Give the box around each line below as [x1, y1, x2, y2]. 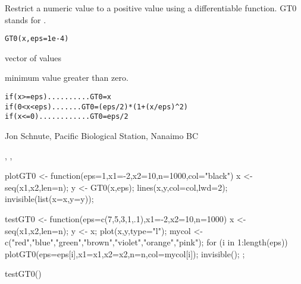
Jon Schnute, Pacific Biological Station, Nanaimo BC [5, 130, 199, 141]
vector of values [5, 51, 61, 64]
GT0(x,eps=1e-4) [5, 34, 69, 43]
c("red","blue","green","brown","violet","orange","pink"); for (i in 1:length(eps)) [5, 236, 288, 248]
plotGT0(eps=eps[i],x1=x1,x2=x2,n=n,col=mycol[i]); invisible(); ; [5, 247, 245, 260]
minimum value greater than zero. [5, 71, 128, 84]
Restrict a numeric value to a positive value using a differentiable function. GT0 [5, 2, 297, 14]
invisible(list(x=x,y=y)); [5, 193, 94, 205]
